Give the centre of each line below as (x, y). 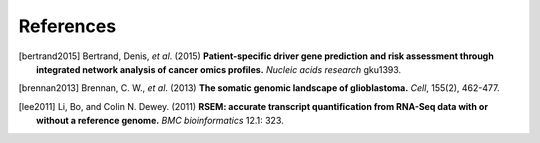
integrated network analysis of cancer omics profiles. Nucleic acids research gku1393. (219, 69)
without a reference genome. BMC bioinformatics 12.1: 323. (160, 121)
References (67, 26)
